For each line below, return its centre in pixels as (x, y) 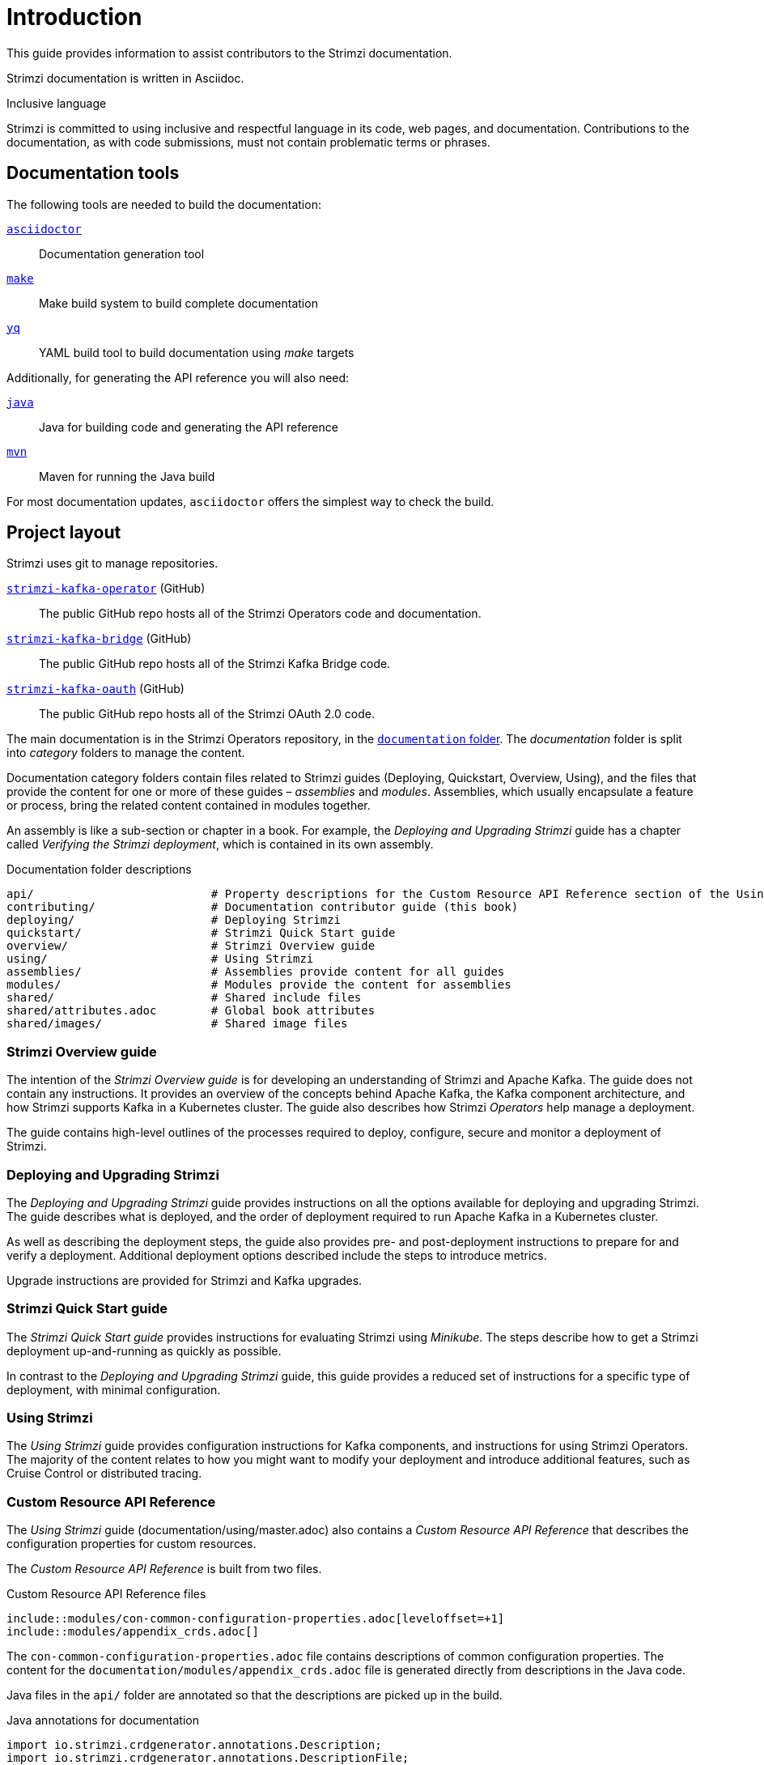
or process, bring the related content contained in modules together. (189, 806)
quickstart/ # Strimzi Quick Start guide (201, 933)
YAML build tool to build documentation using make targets (197, 352)
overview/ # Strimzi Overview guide (191, 946)
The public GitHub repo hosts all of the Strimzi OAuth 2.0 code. (207, 714)
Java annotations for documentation (103, 1720)
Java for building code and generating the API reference (189, 427)
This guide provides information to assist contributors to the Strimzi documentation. (229, 53)
